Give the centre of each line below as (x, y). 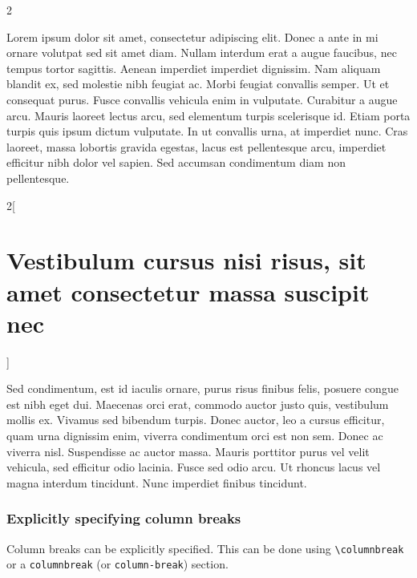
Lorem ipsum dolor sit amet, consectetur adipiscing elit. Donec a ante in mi (192, 36)
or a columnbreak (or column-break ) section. (117, 564)
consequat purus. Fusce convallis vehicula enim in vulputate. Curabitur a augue (202, 99)
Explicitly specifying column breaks (124, 518)
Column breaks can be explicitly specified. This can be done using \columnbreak (205, 548)
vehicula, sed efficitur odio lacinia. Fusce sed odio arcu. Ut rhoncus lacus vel (194, 467)
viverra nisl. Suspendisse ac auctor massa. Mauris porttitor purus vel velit (188, 451)
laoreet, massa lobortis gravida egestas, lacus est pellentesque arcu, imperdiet (196, 146)
